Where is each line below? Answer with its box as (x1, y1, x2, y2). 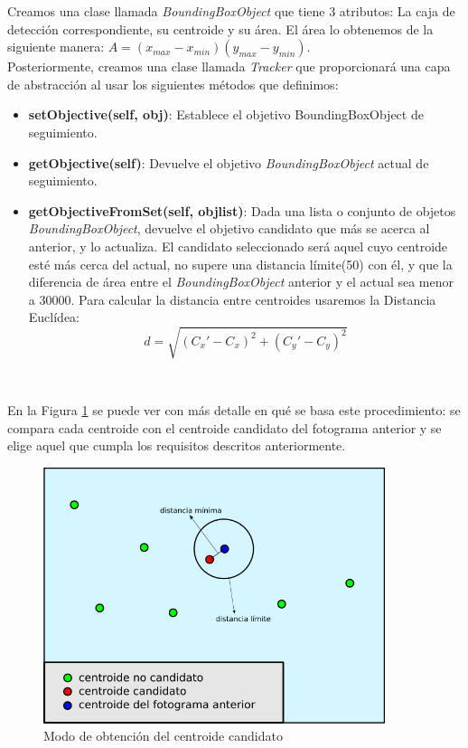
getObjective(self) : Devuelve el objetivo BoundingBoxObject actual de (28, 153, 429, 172)
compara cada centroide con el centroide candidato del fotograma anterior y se (7, 418, 442, 437)
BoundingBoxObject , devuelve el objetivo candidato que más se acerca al (28, 219, 430, 238)
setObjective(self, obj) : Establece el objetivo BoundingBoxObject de (28, 105, 424, 124)
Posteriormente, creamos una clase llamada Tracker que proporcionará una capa (7, 57, 451, 76)
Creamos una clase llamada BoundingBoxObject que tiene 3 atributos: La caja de (7, 2, 455, 20)
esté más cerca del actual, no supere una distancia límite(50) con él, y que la (28, 254, 453, 273)
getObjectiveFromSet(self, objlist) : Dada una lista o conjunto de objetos (28, 201, 456, 220)
